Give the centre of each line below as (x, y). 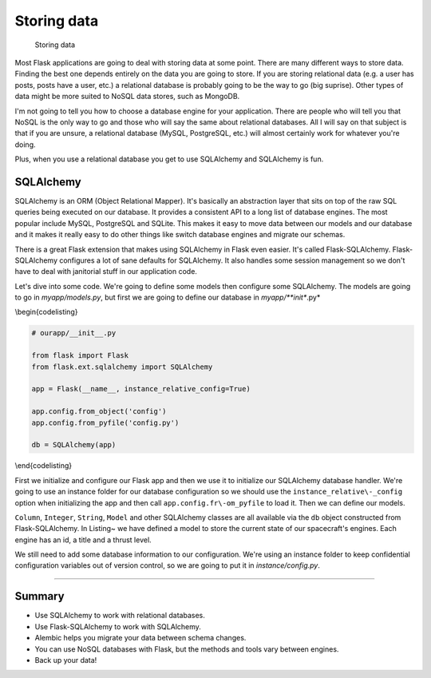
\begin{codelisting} (46, 312)
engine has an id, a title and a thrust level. (83, 540)
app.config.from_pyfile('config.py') (105, 422)
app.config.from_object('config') (99, 412)
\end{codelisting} (43, 466)
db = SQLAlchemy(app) (74, 445)
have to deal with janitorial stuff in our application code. (106, 272)
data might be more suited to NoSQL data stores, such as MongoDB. (127, 97)
